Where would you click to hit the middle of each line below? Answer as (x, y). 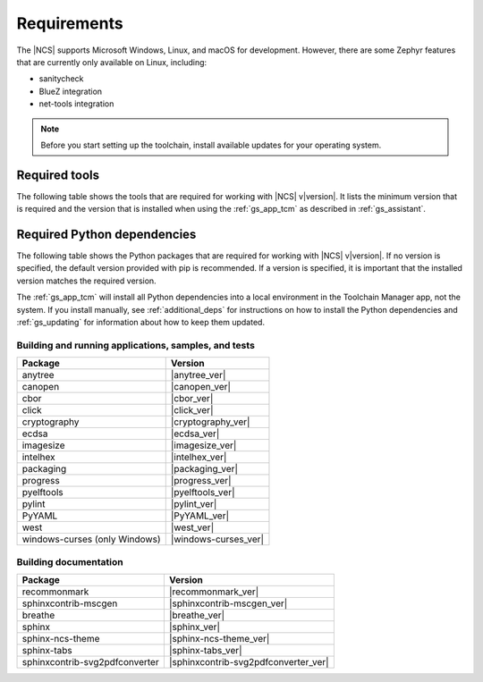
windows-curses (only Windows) (91, 539)
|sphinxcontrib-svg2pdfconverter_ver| (249, 661)
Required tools (58, 175)
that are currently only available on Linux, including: (112, 62)
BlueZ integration (71, 91)
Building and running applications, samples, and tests (136, 345)
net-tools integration (76, 104)
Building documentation (70, 561)
